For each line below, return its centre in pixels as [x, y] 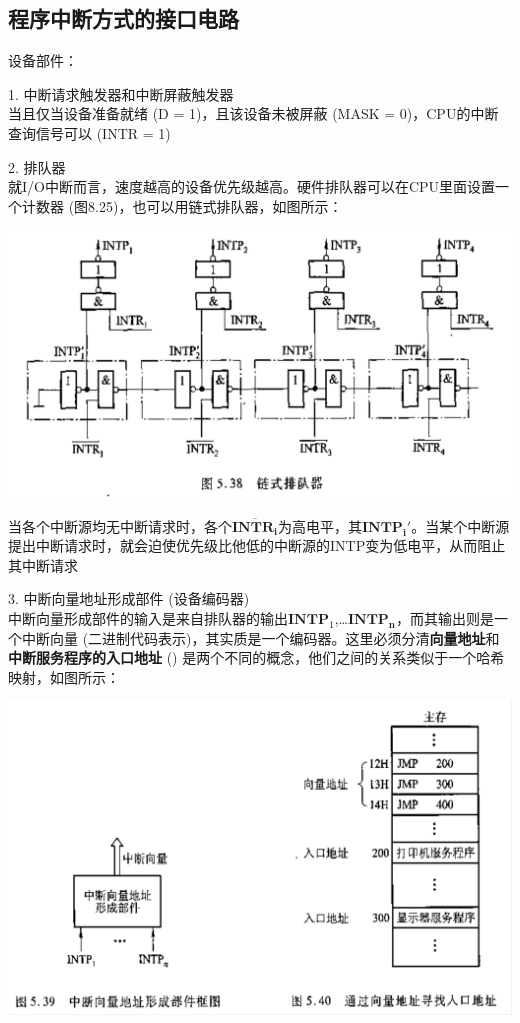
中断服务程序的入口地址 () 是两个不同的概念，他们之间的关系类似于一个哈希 [256, 657]
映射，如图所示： [64, 676]
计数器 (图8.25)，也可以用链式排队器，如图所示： [182, 205]
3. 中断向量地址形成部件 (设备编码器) [129, 598]
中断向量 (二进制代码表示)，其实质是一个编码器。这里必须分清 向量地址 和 [260, 637]
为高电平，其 [319, 525]
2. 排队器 [37, 166]
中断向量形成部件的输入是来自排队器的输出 [148, 618]
